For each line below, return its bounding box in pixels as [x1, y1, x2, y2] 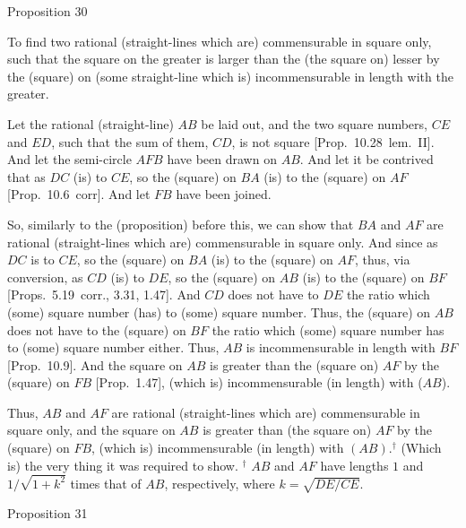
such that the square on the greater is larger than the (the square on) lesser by [7, 49, 440, 68]
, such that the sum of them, [51, 132, 209, 151]
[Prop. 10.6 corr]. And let [7, 185, 151, 203]
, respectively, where [164, 473, 275, 492]
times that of [70, 473, 142, 492]
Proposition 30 [7, 2, 88, 20]
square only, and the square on [7, 420, 176, 439]
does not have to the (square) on [7, 320, 186, 339]
